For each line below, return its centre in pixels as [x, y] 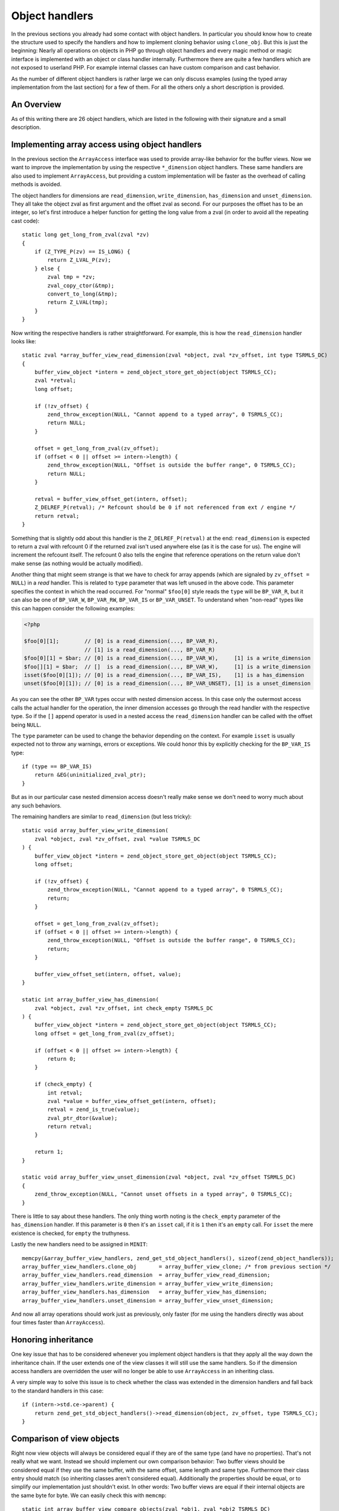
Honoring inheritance [52, 1340]
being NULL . [26, 725]
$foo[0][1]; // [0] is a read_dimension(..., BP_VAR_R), [121, 641]
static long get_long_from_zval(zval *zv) [86, 235]
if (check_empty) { [63, 1084]
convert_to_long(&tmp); [82, 294]
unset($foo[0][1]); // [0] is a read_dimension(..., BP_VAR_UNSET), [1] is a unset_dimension [167, 684]
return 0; [62, 1059]
